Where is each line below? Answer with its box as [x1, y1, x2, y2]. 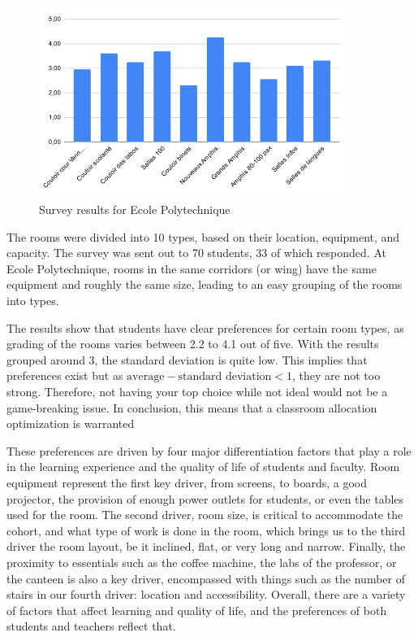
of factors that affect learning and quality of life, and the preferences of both [6, 601, 387, 618]
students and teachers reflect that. [6, 617, 176, 635]
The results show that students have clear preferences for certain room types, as [6, 319, 404, 336]
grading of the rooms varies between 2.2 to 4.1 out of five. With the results [6, 335, 379, 352]
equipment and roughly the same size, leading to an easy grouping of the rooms [6, 276, 403, 293]
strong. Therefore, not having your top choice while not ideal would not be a [6, 382, 388, 399]
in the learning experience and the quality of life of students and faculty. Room [6, 458, 400, 475]
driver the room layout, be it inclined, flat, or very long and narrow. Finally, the [6, 538, 406, 555]
